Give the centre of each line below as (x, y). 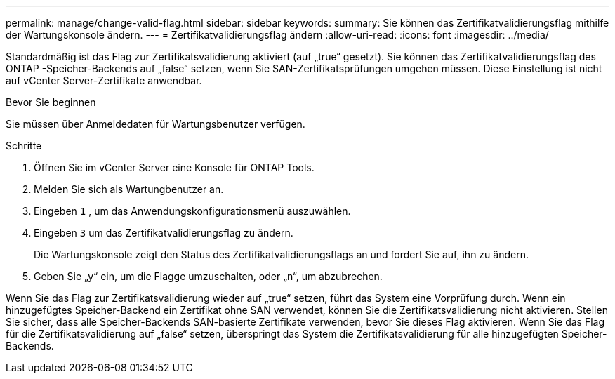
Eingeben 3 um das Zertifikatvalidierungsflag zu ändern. (164, 233)
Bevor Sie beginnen (51, 102)
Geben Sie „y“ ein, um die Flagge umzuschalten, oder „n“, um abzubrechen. (208, 276)
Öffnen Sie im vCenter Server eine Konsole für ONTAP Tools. (174, 167)
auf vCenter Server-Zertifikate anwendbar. (104, 80)
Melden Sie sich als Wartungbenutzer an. (129, 189)
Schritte (24, 146)
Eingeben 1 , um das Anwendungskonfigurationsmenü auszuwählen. (192, 211)
